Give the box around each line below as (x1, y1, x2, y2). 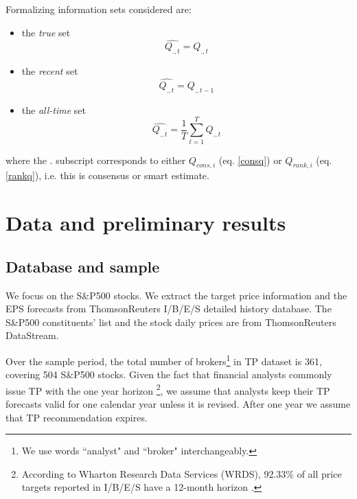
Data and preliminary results (5, 209, 286, 237)
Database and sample (5, 255, 160, 277)
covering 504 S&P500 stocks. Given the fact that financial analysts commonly (5, 367, 332, 382)
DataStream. (5, 328, 59, 343)
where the (5, 152, 47, 167)
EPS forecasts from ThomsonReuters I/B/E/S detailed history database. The (5, 301, 332, 316)
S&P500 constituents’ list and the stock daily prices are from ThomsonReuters (5, 314, 336, 329)
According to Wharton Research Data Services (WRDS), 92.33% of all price (21, 466, 342, 480)
